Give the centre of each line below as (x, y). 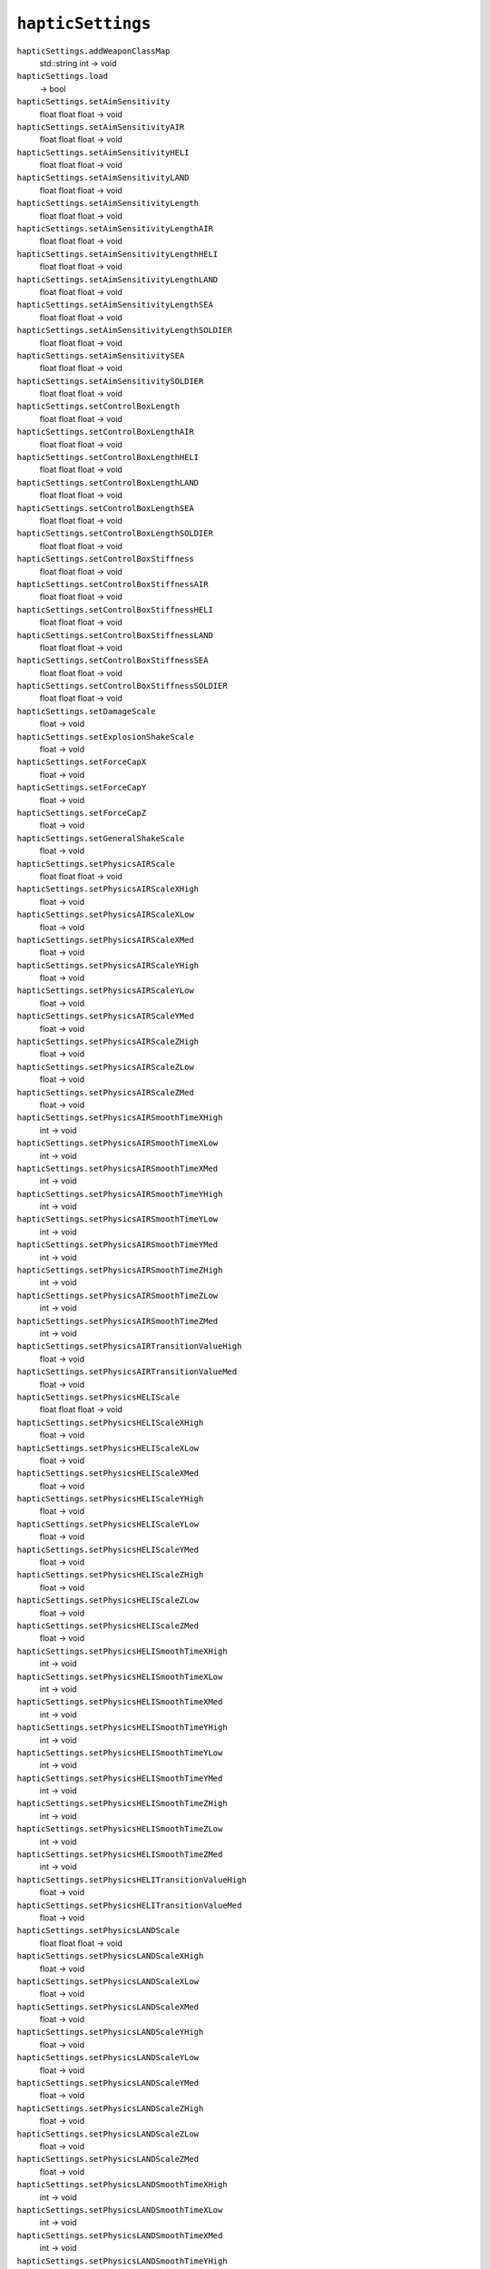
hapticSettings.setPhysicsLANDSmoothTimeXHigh (122, 2185)
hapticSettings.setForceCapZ (82, 813)
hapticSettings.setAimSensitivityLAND (103, 178)
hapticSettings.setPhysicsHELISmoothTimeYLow (120, 1753)
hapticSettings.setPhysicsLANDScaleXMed (108, 2007)
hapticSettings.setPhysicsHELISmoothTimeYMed (120, 1778)
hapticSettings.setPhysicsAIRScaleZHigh (108, 1042)
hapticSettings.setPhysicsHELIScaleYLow (108, 1524)
